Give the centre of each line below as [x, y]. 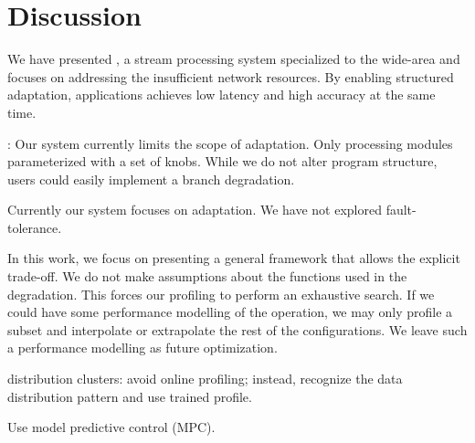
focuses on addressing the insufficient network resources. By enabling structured [231, 76]
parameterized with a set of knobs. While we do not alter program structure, [222, 161]
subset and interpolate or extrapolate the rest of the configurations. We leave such [237, 329]
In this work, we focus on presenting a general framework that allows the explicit [234, 258]
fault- [401, 210]
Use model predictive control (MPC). [111, 427]
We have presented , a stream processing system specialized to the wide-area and [234, 59]
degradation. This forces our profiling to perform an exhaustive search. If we [221, 294]
